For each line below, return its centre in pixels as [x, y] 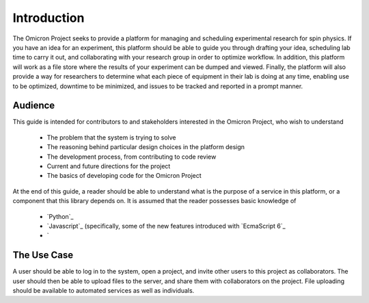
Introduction [49, 18]
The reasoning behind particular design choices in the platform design [146, 147]
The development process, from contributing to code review [132, 157]
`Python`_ [60, 216]
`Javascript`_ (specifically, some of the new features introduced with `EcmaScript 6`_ [166, 226]
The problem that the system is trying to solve [112, 137]
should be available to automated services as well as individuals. [104, 290]
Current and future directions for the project [109, 166]
